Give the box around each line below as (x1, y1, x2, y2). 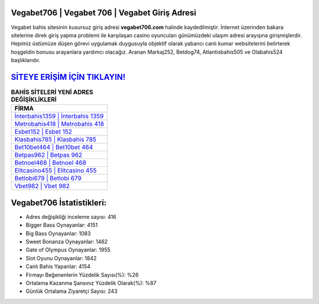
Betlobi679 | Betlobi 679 (14, 174, 82, 183)
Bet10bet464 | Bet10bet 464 (14, 143, 93, 151)
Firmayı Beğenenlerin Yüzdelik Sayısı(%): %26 (25, 271, 139, 278)
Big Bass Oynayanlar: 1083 (25, 229, 91, 237)
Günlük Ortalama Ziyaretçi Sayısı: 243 (25, 287, 118, 295)
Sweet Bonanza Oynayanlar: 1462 (25, 238, 108, 245)
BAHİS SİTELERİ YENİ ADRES (11, 88, 94, 96)
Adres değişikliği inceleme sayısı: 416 (25, 213, 116, 220)
